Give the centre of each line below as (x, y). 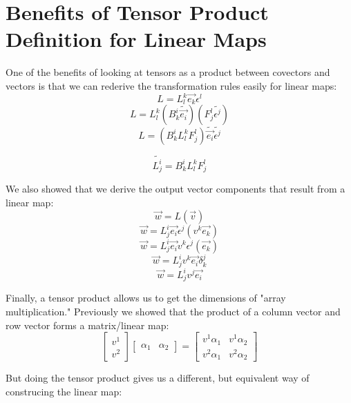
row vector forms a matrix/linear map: (87, 325)
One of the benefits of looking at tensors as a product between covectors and (168, 72)
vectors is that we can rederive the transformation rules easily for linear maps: (171, 85)
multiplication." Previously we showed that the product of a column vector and (173, 311)
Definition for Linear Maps (136, 39)
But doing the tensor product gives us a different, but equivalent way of (158, 378)
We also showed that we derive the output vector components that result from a (175, 189)
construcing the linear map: (64, 391)
